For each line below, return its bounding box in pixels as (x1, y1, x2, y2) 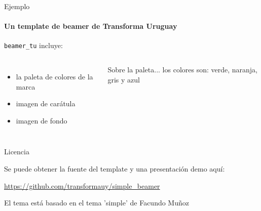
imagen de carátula (16, 98, 76, 109)
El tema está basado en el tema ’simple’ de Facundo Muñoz (4, 197, 189, 208)
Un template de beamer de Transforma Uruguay (4, 21, 177, 31)
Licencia (4, 146, 29, 157)
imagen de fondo (16, 115, 67, 125)
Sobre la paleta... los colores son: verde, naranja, (107, 64, 258, 75)
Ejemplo (4, 1, 30, 11)
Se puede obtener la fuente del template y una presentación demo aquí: (4, 163, 225, 174)
